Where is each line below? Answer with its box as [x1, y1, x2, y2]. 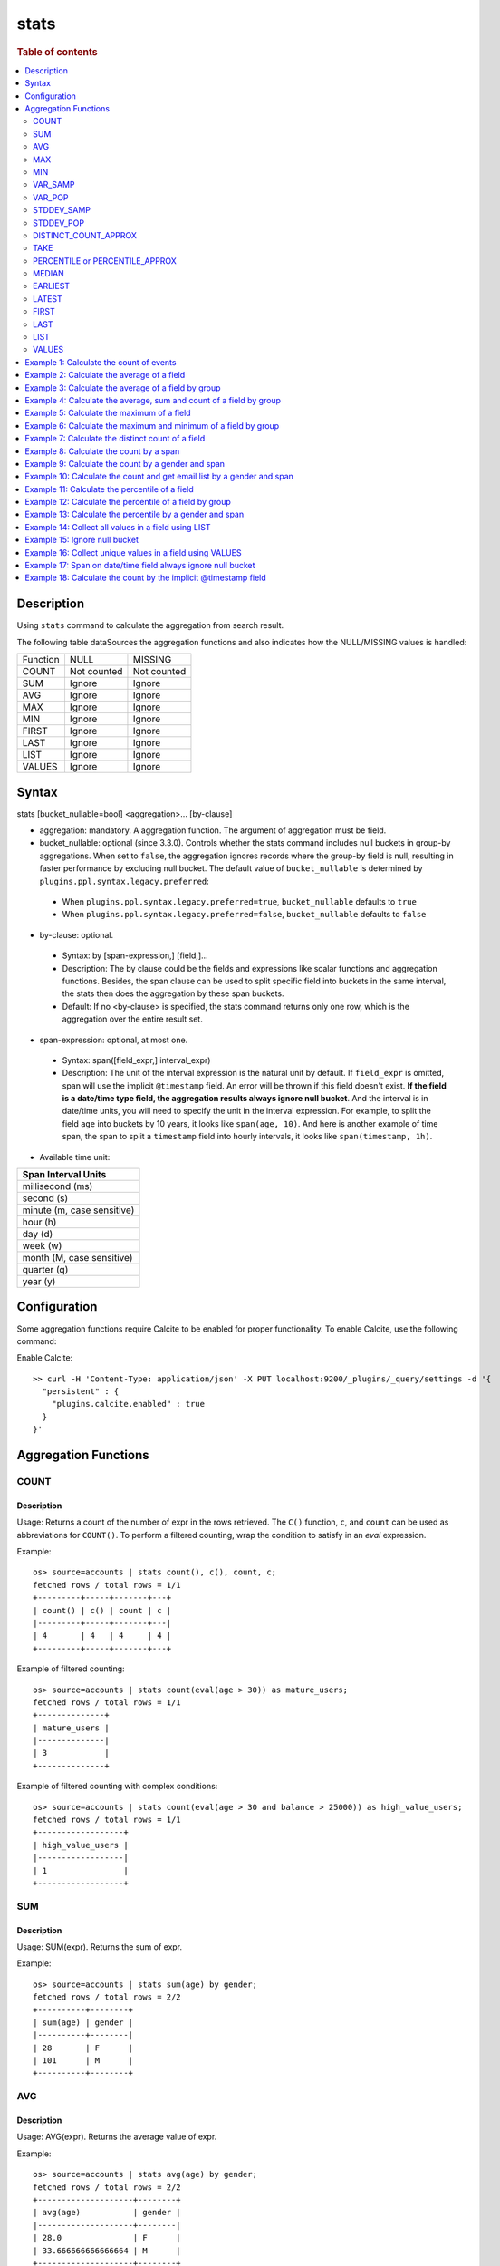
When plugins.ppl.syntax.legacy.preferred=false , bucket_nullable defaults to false [62, 909, 427, 920]
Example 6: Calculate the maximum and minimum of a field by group [24, 420, 280, 431]
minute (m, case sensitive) [22, 1204, 135, 1216]
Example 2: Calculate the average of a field [24, 370, 186, 381]
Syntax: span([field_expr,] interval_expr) [62, 1054, 211, 1065]
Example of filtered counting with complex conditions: [16, 1781, 218, 1792]
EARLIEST [33, 281, 71, 292]
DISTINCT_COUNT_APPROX [33, 229, 138, 240]
